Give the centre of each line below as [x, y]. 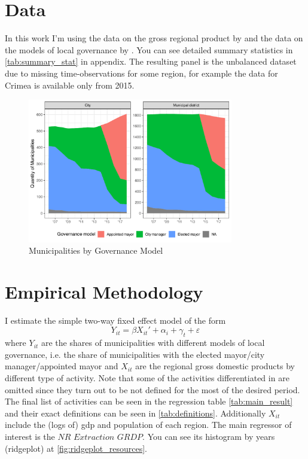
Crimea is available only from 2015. [70, 85]
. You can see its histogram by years [209, 437]
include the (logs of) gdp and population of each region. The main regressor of [148, 425]
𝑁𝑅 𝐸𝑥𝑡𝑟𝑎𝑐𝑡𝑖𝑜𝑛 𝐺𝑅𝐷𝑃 [100, 438]
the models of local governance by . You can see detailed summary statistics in [149, 49]
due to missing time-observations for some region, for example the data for [141, 73]
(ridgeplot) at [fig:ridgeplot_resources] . [76, 448]
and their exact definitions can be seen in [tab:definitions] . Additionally [135, 413]
